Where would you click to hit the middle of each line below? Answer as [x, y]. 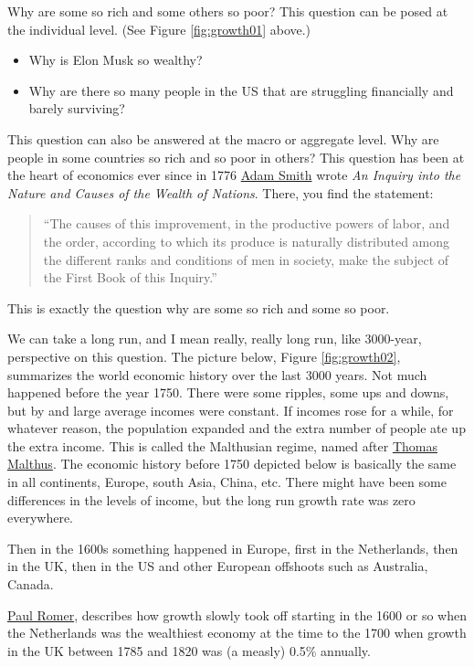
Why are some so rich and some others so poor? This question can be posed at [228, 11]
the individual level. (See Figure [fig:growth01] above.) [159, 29]
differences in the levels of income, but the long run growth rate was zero [211, 499]
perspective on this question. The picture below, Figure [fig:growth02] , [204, 356]
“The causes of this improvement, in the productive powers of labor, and [247, 223]
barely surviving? [77, 108]
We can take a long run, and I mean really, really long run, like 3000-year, [215, 339]
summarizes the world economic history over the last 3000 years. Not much [217, 374]
